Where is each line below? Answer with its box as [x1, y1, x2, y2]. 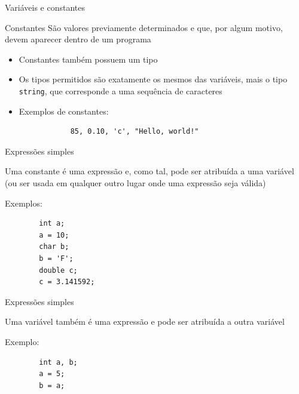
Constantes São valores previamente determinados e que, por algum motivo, [5, 21, 283, 33]
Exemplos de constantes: [19, 104, 109, 117]
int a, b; [39, 358, 78, 367]
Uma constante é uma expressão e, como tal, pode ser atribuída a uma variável [5, 165, 294, 177]
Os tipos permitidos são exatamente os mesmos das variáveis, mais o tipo [19, 73, 288, 85]
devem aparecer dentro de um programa [5, 33, 151, 45]
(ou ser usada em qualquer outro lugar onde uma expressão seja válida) [5, 177, 266, 189]
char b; [39, 242, 69, 251]
